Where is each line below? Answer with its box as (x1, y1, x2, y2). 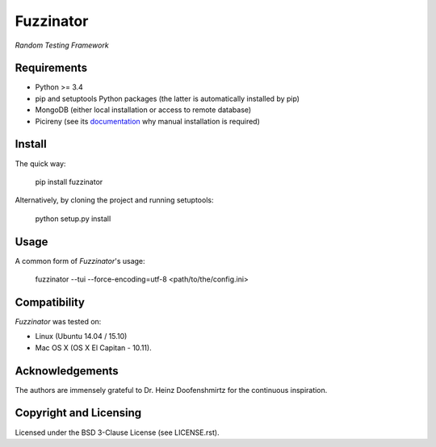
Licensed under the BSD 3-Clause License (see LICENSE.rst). (15, 428, 220, 437)
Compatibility (15, 295, 85, 309)
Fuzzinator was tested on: (15, 316, 102, 326)
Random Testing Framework (15, 40, 109, 50)
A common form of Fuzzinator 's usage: (15, 256, 145, 265)
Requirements (15, 61, 88, 75)
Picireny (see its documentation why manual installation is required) (35, 116, 260, 126)
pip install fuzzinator (35, 177, 103, 186)
